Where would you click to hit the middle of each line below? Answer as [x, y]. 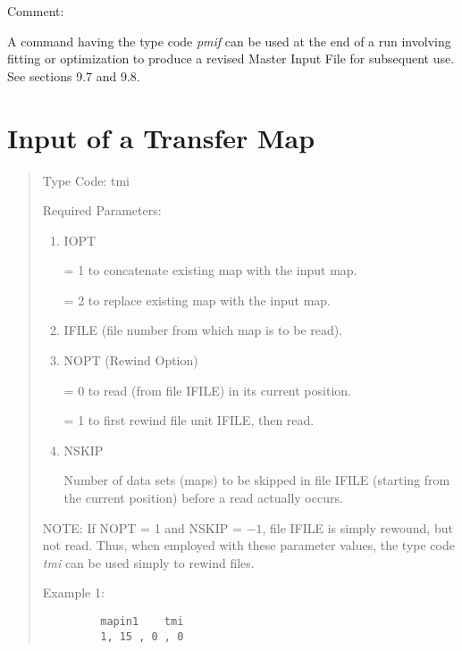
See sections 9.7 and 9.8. [74, 75]
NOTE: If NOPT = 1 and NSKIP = [142, 527]
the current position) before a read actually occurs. [203, 498]
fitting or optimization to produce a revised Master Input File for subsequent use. [231, 58]
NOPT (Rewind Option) [131, 360]
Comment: [36, 11]
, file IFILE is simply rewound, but [357, 527]
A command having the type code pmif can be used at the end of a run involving [229, 41]
